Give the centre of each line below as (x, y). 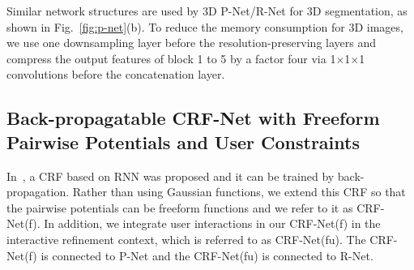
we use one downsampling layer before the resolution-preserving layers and (191, 43)
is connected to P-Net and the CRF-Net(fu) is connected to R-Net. (207, 255)
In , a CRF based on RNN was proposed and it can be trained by (171, 176)
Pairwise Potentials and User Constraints (183, 141)
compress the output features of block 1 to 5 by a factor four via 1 (171, 58)
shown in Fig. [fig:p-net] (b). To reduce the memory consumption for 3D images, (205, 26)
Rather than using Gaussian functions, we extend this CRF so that (239, 192)
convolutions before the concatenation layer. (116, 74)
